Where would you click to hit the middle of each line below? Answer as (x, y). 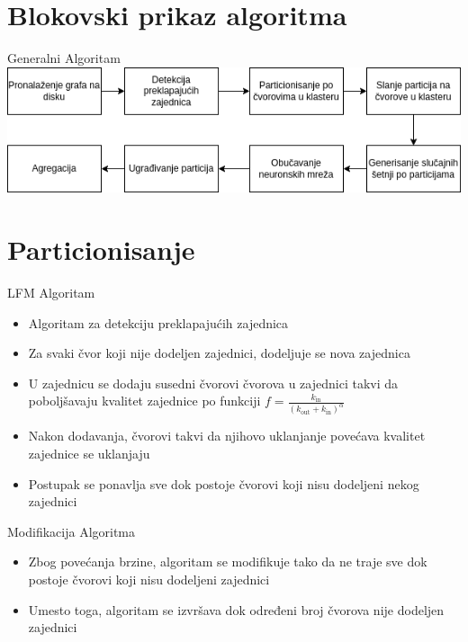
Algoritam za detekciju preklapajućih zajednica (158, 322)
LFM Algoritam (51, 293)
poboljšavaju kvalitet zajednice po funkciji (144, 401)
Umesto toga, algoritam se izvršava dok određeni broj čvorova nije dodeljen (236, 609)
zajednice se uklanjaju (89, 453)
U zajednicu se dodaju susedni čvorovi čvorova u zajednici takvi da (213, 383)
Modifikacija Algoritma (72, 531)
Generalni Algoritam (64, 58)
